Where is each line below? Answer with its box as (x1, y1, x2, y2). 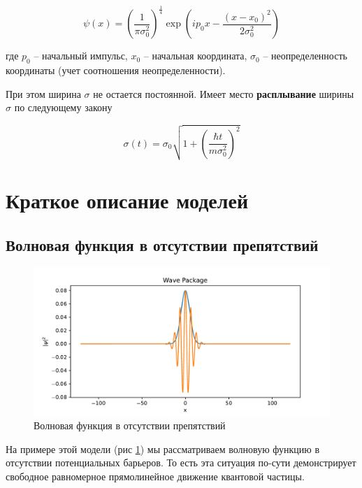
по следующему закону (14, 100, 113, 115)
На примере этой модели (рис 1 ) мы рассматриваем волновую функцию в (6, 441, 320, 456)
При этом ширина (6, 86, 81, 101)
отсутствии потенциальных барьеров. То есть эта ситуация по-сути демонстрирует (6, 455, 356, 470)
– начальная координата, (143, 48, 247, 63)
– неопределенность (263, 48, 347, 63)
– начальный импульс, (34, 48, 128, 63)
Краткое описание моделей (6, 186, 249, 215)
